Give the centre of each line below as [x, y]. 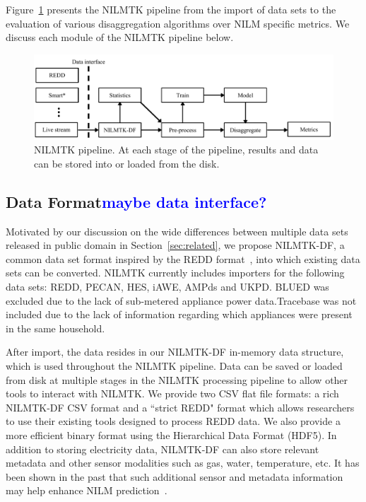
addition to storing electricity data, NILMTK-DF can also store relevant [163, 449]
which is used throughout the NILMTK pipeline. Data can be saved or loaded [174, 366]
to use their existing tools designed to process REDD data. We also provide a [173, 421]
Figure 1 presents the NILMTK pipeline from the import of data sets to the [171, 9]
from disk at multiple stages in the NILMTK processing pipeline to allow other [177, 379]
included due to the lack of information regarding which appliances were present [179, 314]
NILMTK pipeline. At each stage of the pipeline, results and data [176, 150]
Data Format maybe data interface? [136, 201]
